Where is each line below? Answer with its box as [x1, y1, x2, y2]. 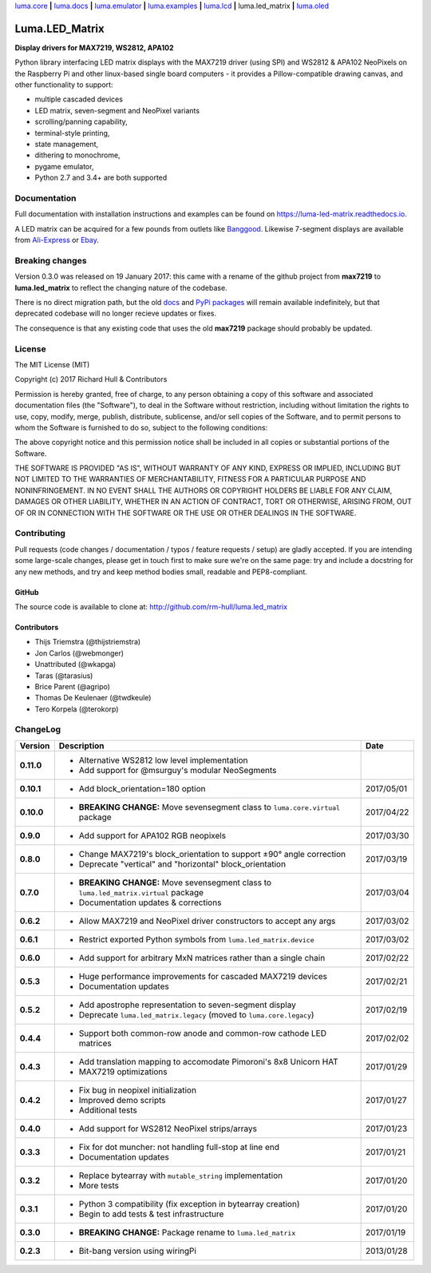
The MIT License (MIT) [14, 359, 90, 369]
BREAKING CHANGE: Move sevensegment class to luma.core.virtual [78, 801, 341, 812]
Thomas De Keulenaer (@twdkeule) [34, 693, 152, 703]
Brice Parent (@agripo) [34, 681, 111, 691]
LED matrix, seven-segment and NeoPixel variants [34, 105, 200, 115]
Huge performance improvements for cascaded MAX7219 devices [78, 970, 327, 982]
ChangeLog [14, 724, 61, 735]
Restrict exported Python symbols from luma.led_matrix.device [78, 934, 314, 945]
